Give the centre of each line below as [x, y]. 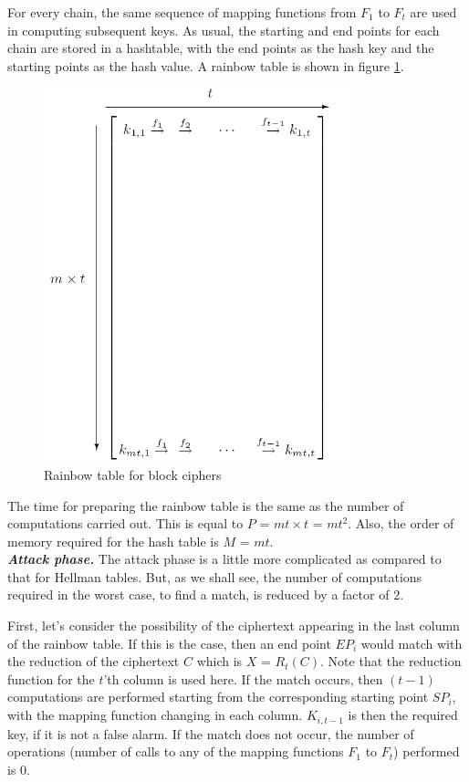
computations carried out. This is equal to [125, 523]
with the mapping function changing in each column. [155, 715]
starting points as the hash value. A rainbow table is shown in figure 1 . [206, 65]
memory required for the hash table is [113, 541]
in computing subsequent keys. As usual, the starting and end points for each [224, 30]
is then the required [403, 715]
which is [219, 661]
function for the [51, 678]
